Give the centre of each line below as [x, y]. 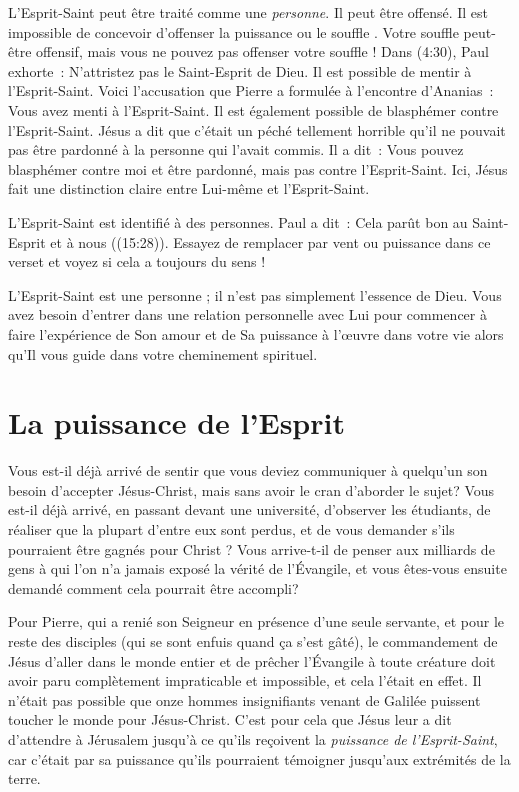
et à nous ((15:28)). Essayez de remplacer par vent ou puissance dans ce [270, 241]
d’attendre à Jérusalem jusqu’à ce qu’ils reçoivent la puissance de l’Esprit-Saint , [253, 738]
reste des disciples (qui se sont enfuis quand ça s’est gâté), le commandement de [253, 640]
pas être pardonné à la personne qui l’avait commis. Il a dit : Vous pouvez [236, 149]
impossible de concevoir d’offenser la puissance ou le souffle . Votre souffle [233, 31]
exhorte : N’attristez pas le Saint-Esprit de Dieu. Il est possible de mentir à [240, 70]
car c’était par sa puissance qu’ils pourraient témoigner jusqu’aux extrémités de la [259, 758]
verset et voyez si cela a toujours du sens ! [137, 261]
